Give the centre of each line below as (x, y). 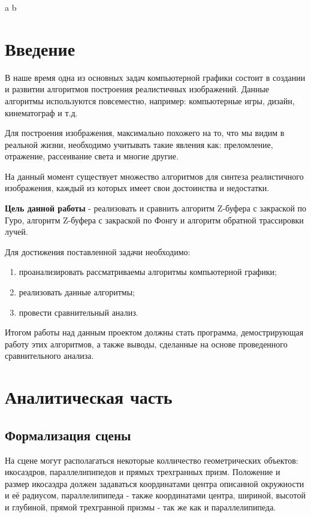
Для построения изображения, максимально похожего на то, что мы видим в (145, 133)
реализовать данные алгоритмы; (77, 292)
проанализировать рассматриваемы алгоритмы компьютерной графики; (148, 272)
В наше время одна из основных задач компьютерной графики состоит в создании (155, 77)
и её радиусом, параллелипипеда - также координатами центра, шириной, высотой (155, 495)
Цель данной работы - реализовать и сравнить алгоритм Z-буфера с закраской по (156, 208)
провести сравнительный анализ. (78, 312)
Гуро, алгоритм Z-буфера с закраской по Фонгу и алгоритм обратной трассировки (154, 220)
